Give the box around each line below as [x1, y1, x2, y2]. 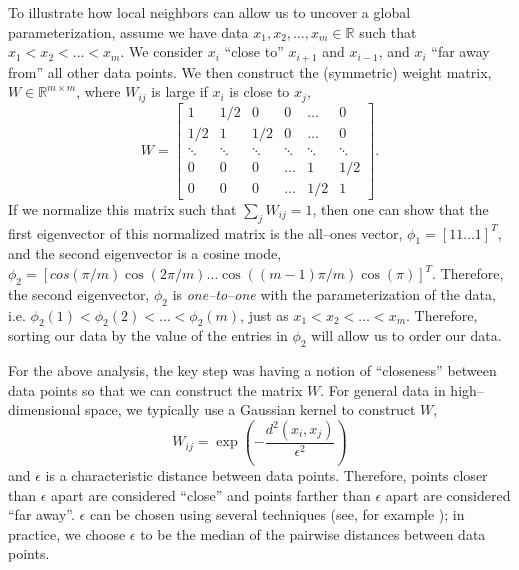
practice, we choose [8, 523, 126, 544]
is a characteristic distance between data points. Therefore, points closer [45, 464, 488, 485]
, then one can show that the [312, 198, 489, 219]
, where [76, 81, 121, 102]
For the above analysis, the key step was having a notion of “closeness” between [8, 360, 497, 381]
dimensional [8, 399, 81, 420]
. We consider [120, 41, 204, 62]
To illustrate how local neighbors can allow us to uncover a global [8, 2, 411, 22]
